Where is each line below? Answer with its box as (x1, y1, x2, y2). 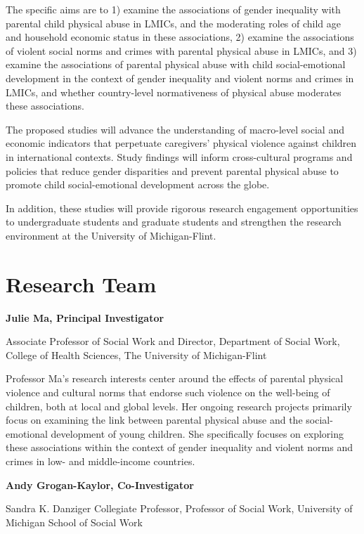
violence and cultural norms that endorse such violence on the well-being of (6, 385, 330, 399)
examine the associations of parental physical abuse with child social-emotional (6, 57, 346, 72)
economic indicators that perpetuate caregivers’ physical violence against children (6, 136, 357, 150)
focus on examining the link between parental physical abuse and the (6, 412, 303, 427)
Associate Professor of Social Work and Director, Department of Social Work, (6, 334, 340, 349)
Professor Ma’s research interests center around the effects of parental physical (6, 371, 344, 386)
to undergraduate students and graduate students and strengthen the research (6, 214, 342, 229)
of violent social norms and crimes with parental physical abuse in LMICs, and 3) (6, 43, 357, 58)
